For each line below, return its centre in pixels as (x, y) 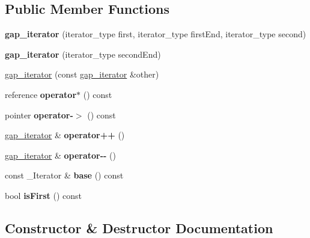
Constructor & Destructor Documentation (139, 227)
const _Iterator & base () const (64, 175)
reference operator (41, 94)
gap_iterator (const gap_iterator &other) (82, 74)
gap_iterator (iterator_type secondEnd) (83, 54)
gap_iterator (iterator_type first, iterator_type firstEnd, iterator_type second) (156, 34)
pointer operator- (39, 114)
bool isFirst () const (43, 195)
